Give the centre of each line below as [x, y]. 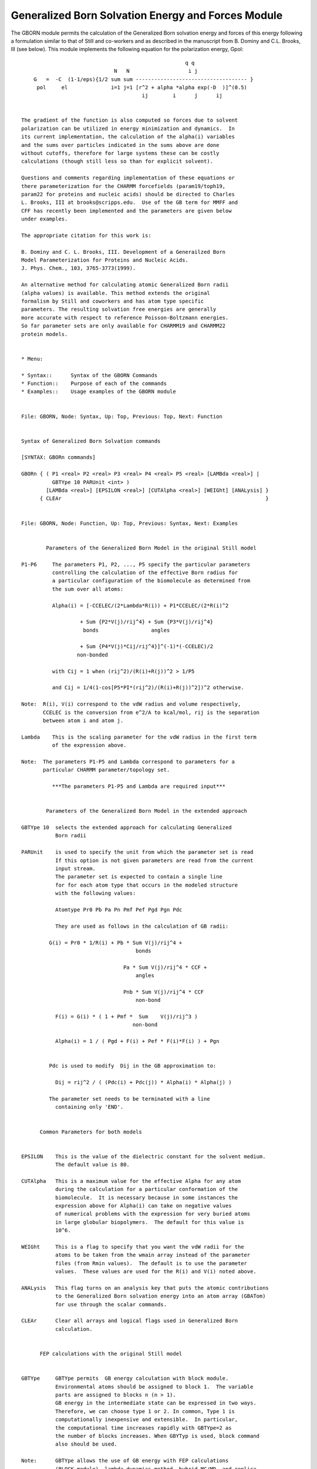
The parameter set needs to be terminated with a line [130, 1099]
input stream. [75, 869]
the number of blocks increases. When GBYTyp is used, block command [157, 1436]
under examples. [45, 219]
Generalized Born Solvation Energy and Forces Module [147, 15]
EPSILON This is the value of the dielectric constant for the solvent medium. [144, 1156]
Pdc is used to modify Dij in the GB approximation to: [133, 1066]
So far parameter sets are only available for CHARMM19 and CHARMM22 [124, 326]
